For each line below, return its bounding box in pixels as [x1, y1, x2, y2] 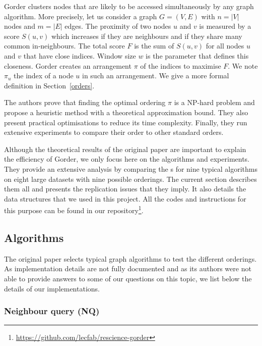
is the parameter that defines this [146, 50, 249, 61]
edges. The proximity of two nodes [64, 21, 171, 31]
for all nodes [206, 40, 244, 51]
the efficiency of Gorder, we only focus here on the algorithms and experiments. [4, 154, 250, 164]
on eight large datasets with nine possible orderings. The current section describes [4, 173, 257, 184]
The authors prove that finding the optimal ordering [4, 97, 166, 108]
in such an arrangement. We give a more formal [82, 70, 229, 81]
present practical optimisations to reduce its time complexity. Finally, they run [4, 117, 247, 127]
